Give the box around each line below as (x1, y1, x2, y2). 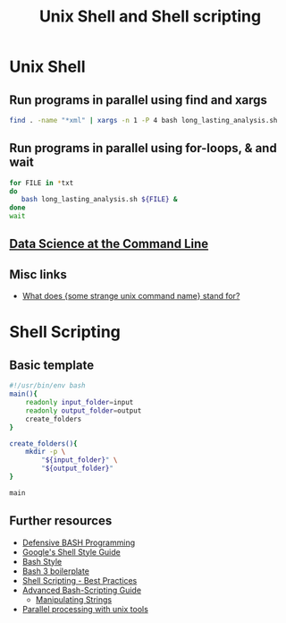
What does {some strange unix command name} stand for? (21, 291, 240, 302)
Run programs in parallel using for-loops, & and (9, 141, 277, 156)
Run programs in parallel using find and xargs (9, 92, 268, 107)
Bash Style (21, 556, 63, 567)
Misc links (9, 267, 67, 282)
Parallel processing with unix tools (21, 603, 149, 614)
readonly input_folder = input (25, 398, 134, 407)
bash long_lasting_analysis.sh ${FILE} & (21, 195, 178, 204)
